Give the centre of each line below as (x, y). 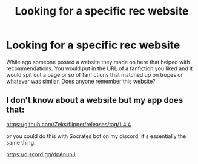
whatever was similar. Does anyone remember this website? (81, 81)
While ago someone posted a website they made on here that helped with (98, 62)
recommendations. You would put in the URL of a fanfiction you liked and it (100, 68)
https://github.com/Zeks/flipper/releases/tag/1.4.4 (69, 124)
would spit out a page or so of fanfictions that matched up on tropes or (95, 74)
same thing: (21, 142)
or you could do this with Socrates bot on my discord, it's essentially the (96, 136)
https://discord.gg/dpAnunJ (41, 154)
